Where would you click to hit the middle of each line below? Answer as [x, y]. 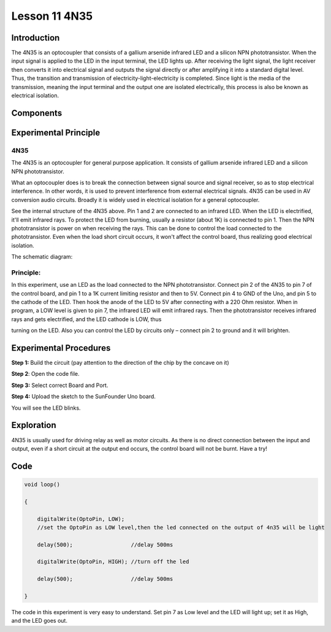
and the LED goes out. [39, 621]
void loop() [42, 484]
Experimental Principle [56, 132]
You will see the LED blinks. [46, 408]
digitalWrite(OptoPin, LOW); [81, 519]
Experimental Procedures [61, 348]
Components [37, 113]
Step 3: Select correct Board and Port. [60, 385]
